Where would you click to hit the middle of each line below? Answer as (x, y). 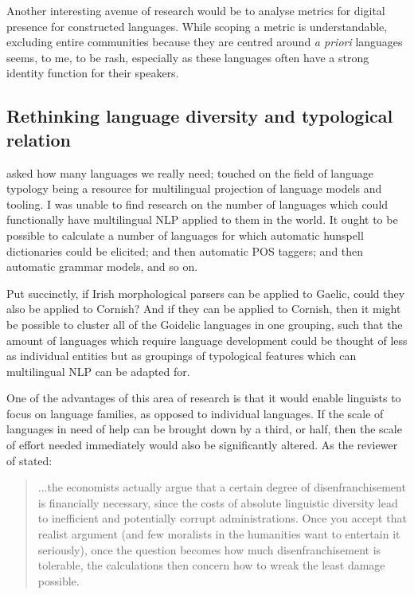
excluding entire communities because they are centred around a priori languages (205, 42)
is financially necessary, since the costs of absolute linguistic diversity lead (218, 502)
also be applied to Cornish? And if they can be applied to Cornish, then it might (204, 309)
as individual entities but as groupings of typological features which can (182, 356)
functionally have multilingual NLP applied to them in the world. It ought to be (202, 219)
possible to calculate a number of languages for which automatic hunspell (185, 235)
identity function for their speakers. (93, 73)
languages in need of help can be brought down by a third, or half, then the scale (204, 429)
